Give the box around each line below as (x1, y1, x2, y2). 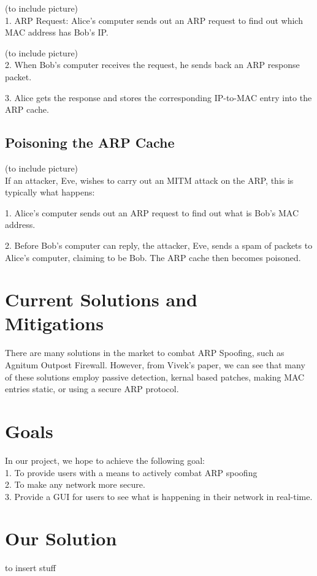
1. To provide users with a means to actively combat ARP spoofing (5, 466, 258, 479)
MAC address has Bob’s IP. (5, 26, 109, 39)
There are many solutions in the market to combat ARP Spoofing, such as (5, 346, 285, 359)
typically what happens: (5, 186, 95, 199)
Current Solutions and (5, 287, 197, 312)
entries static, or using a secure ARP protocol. (5, 382, 179, 395)
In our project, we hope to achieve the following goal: (5, 453, 205, 466)
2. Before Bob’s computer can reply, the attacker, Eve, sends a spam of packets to (5, 238, 313, 251)
